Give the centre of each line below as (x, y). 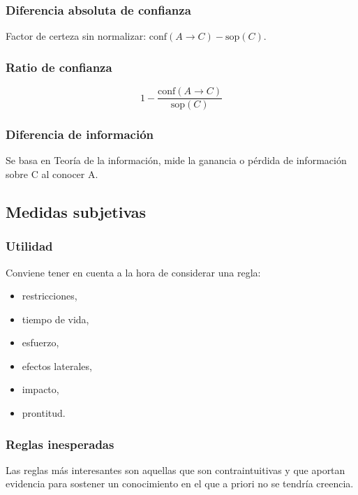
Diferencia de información (80, 134)
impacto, (40, 389)
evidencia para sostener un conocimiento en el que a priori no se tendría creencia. (180, 483)
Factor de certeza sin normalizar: (76, 36)
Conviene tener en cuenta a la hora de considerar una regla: (133, 272)
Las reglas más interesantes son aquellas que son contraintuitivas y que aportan (176, 470)
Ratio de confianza (59, 67)
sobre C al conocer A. (52, 173)
